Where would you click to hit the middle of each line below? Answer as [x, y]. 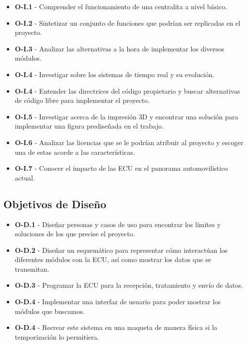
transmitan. [32, 269]
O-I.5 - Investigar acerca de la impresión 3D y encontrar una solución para [126, 116]
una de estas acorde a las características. [75, 152]
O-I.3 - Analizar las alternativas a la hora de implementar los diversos [119, 48]
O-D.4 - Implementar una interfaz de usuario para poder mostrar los [118, 302]
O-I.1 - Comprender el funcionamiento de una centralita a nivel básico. [121, 6]
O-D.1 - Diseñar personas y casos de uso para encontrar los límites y [118, 224]
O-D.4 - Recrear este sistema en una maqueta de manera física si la [116, 327]
